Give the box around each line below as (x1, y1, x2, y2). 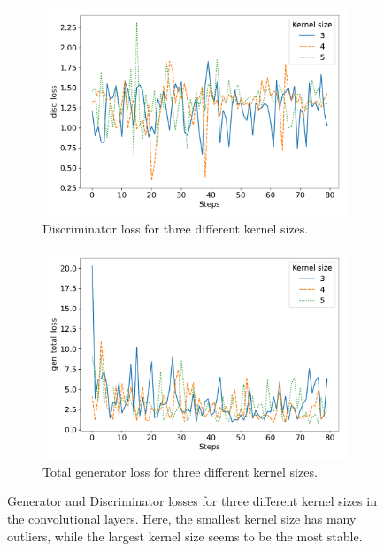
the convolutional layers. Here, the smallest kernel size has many (7, 509, 357, 527)
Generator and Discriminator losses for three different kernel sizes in (7, 492, 377, 510)
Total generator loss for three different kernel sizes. (42, 462, 318, 480)
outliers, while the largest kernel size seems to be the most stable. (7, 526, 363, 545)
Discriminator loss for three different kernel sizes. (42, 219, 309, 238)
